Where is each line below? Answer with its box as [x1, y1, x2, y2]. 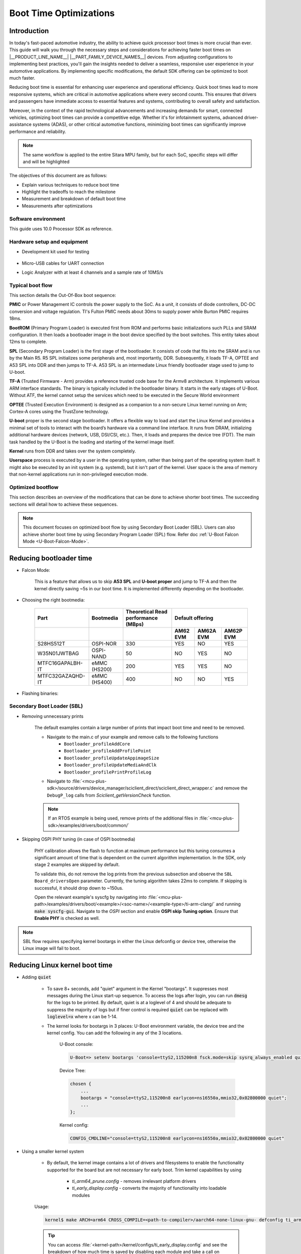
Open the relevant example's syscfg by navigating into [34, 894, 147, 900]
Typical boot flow [9, 281, 53, 288]
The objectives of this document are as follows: [9, 173, 107, 179]
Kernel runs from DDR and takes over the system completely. [9, 448, 136, 454]
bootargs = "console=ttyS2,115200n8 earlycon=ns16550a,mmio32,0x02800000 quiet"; [80, 1095, 287, 1101]
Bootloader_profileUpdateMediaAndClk [64, 762, 157, 768]
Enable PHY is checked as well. [34, 915, 100, 921]
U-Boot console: [59, 1041, 94, 1047]
